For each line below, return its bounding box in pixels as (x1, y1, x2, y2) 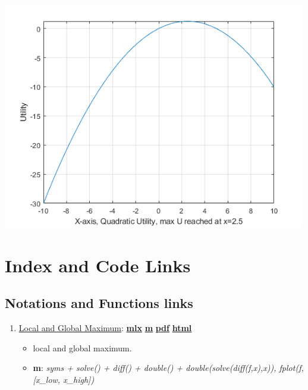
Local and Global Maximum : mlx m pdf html (18, 322, 192, 334)
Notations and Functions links (5, 294, 193, 312)
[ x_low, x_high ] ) (33, 373, 95, 385)
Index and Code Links (5, 253, 191, 277)
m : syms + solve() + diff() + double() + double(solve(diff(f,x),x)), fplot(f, (33, 361, 304, 374)
